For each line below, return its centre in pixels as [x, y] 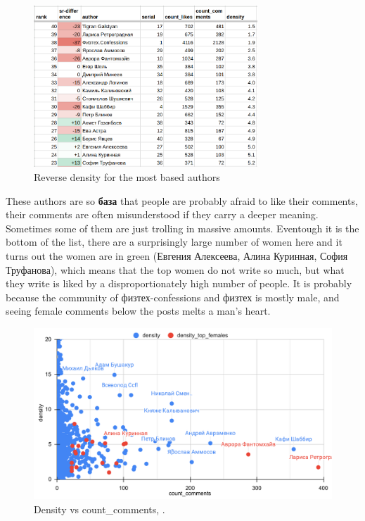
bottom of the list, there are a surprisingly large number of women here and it [174, 242]
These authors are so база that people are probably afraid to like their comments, [182, 200]
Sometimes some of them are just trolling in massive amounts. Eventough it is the [182, 228]
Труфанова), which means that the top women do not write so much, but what [175, 269]
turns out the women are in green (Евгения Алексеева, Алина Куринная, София [177, 256]
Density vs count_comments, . [100, 509]
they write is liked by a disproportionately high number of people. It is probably [179, 283]
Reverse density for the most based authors [127, 177]
